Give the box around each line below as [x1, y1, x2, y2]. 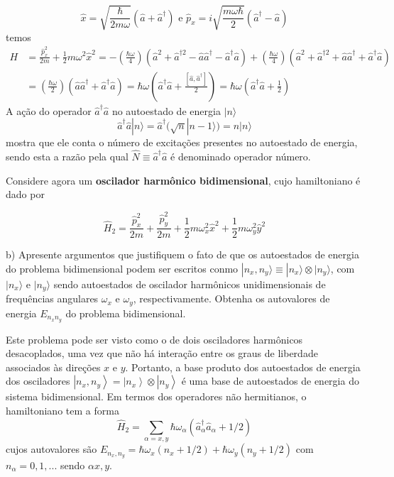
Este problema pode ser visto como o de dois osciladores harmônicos [6, 331, 303, 346]
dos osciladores [6, 373, 70, 388]
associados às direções [6, 359, 101, 374]
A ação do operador [6, 103, 92, 118]
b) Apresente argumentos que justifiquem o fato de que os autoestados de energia [6, 247, 359, 262]
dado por [6, 187, 45, 202]
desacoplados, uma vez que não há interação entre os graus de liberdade [6, 346, 318, 361]
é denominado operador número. [170, 149, 311, 163]
